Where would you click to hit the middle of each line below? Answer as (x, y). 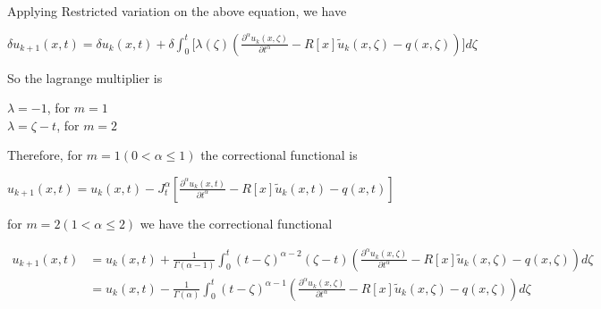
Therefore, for (45, 155)
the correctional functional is (279, 155)
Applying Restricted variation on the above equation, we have (177, 11)
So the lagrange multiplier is (85, 77)
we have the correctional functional (236, 223)
